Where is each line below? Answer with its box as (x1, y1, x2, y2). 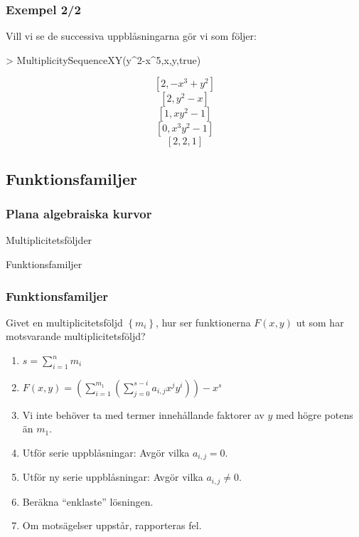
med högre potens (276, 407, 353, 422)
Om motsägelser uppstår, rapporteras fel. (22, 518, 202, 533)
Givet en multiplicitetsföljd (6, 314, 123, 329)
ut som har (296, 314, 344, 329)
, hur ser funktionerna (156, 314, 251, 329)
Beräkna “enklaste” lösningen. (22, 494, 154, 509)
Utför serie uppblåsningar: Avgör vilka (22, 445, 190, 459)
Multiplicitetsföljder (6, 233, 92, 248)
